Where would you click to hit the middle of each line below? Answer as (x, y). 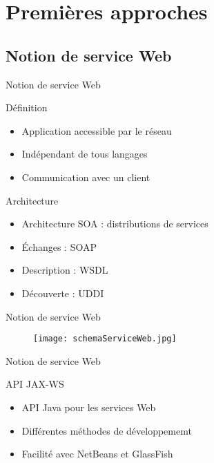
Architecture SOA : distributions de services (115, 224)
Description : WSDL (65, 270)
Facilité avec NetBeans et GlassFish (97, 454)
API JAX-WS (35, 384)
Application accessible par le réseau (97, 130)
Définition (27, 107)
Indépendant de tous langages (85, 154)
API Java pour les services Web (89, 407)
